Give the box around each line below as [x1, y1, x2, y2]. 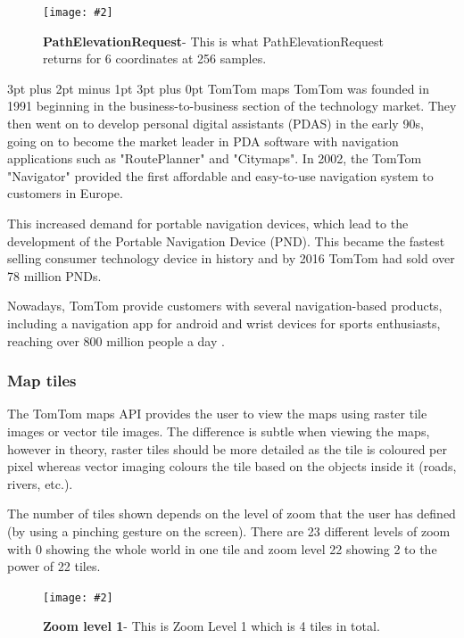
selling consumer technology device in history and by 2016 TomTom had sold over [7, 249, 455, 268]
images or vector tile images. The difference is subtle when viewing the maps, [7, 421, 430, 440]
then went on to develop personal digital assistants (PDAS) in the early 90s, [7, 114, 424, 133]
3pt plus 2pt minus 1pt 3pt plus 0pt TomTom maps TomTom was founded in [7, 79, 429, 97]
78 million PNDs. [7, 266, 102, 285]
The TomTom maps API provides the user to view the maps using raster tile [7, 404, 427, 423]
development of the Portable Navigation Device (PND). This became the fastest [7, 231, 445, 250]
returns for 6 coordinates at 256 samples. [43, 49, 267, 68]
